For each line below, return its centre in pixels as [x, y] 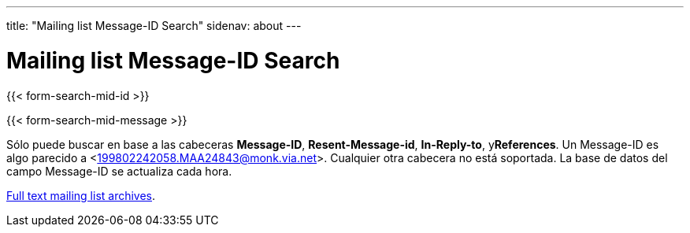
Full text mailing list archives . [81, 195]
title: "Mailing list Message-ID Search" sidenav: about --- [154, 26]
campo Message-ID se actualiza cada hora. [119, 171]
